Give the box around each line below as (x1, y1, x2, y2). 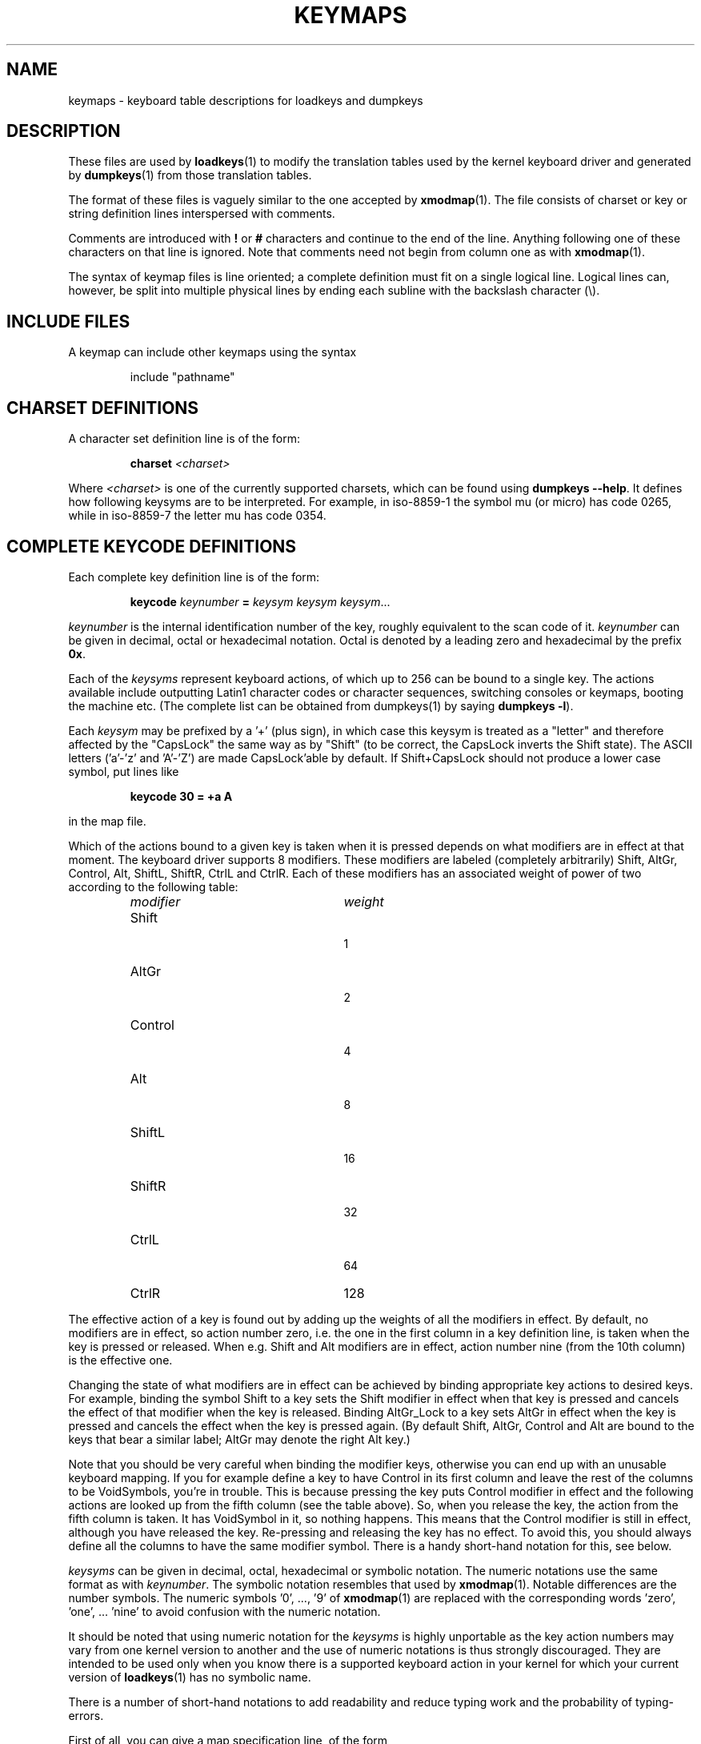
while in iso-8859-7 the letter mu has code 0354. (68, 508, 326, 523)
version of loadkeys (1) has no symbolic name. (68, 1670, 311, 1684)
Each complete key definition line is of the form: (68, 569, 320, 584)
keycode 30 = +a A (130, 789, 233, 803)
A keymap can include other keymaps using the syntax (68, 345, 357, 360)
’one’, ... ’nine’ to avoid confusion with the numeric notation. (68, 1604, 381, 1618)
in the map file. (68, 814, 146, 828)
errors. (68, 1708, 104, 1722)
